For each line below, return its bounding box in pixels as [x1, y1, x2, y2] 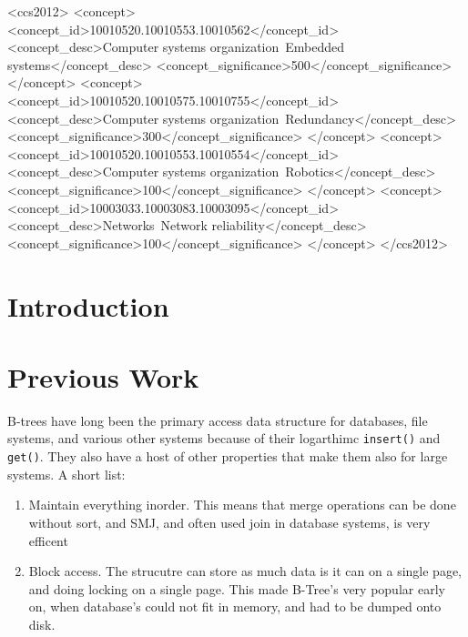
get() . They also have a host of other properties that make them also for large [7, 447, 448, 466]
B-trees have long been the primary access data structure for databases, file [7, 410, 428, 430]
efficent [28, 531, 68, 550]
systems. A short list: [7, 464, 126, 483]
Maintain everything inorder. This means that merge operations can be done [28, 495, 456, 514]
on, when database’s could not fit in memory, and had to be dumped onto [28, 597, 442, 616]
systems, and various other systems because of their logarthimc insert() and [7, 429, 441, 448]
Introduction [7, 287, 169, 324]
